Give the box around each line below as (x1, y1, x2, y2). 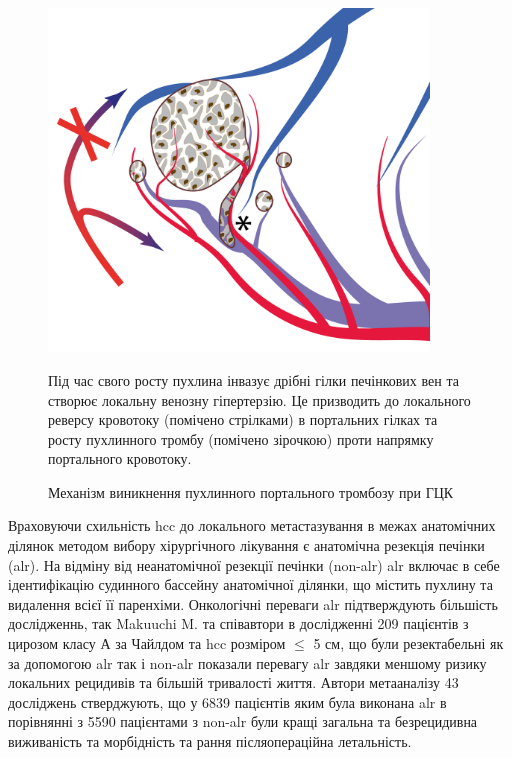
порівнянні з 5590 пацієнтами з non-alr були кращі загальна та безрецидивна (8, 711, 478, 732)
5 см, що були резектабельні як (313, 633, 504, 654)
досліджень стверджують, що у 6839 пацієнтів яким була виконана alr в (8, 691, 447, 712)
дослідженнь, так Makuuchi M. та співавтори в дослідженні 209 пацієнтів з (8, 613, 469, 634)
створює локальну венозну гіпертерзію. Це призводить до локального (48, 389, 471, 410)
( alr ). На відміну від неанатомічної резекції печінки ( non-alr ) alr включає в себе (8, 554, 500, 575)
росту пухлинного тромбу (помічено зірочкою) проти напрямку (48, 428, 434, 449)
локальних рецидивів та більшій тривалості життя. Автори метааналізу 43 (8, 672, 459, 693)
